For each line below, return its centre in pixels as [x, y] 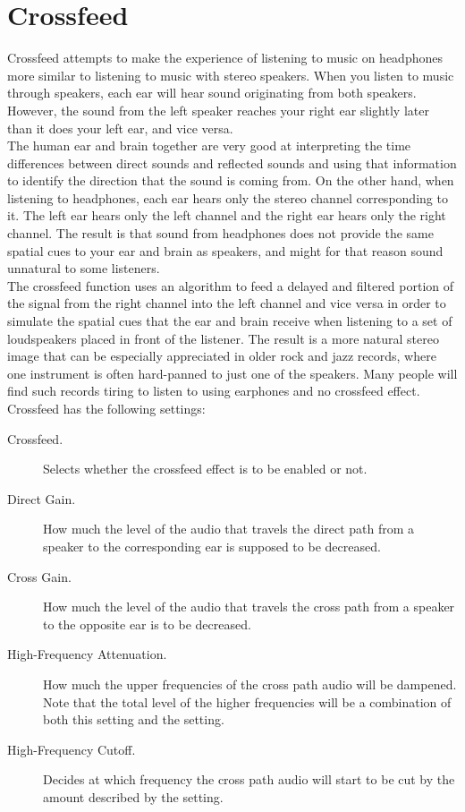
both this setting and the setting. [134, 719]
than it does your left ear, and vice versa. [120, 128]
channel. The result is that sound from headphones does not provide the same [220, 233]
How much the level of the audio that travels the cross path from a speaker [249, 607]
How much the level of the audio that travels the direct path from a [229, 529]
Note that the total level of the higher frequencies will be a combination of [247, 701]
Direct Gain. [42, 498]
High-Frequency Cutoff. [72, 749]
